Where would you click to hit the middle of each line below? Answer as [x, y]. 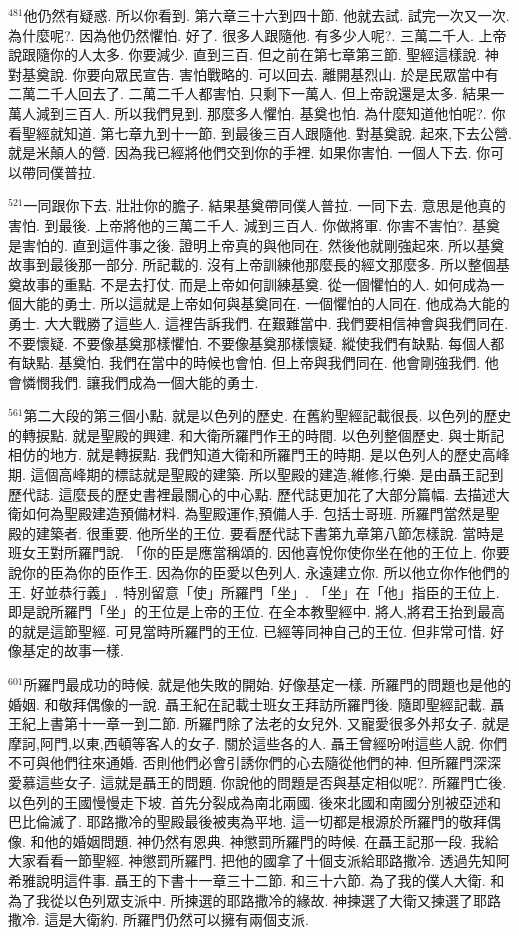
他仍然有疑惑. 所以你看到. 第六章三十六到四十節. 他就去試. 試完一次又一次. [266, 15]
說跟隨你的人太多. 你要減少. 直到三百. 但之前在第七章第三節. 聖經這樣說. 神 [253, 54]
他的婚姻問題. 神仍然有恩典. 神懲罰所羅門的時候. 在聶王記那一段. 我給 [271, 840]
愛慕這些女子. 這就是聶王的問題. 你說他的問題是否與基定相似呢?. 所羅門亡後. [257, 781]
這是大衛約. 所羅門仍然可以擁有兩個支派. [176, 919]
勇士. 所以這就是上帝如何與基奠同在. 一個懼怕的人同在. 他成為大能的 [286, 303]
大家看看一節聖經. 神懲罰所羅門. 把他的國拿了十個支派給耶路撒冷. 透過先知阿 [259, 860]
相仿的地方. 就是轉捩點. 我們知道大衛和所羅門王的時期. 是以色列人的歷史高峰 [259, 454]
